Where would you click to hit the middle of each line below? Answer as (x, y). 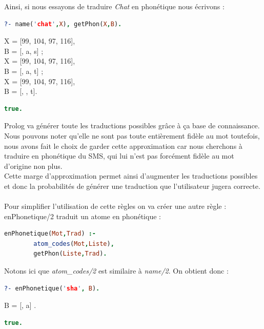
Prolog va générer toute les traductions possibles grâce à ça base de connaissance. (132, 125)
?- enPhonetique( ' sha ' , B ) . (52, 288)
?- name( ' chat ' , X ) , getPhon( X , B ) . (63, 24)
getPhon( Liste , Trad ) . (70, 254)
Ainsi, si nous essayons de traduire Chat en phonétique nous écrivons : (114, 6)
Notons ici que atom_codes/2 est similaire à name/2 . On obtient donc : (116, 271)
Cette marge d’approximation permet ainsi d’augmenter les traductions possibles (131, 176)
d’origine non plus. (33, 166)
